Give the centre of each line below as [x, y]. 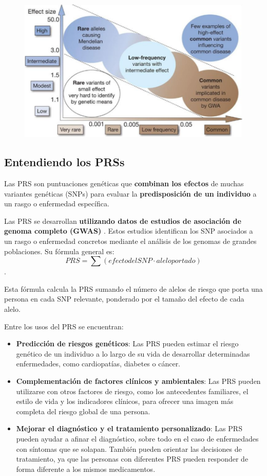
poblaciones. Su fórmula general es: [59, 251]
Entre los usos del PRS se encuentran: [64, 326]
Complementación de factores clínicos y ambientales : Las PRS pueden [138, 381]
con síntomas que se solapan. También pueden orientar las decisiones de [129, 448]
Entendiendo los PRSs [64, 162]
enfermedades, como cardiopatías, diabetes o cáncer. [98, 364]
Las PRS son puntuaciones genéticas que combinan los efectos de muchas [124, 183]
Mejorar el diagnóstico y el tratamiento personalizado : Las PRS [129, 428]
